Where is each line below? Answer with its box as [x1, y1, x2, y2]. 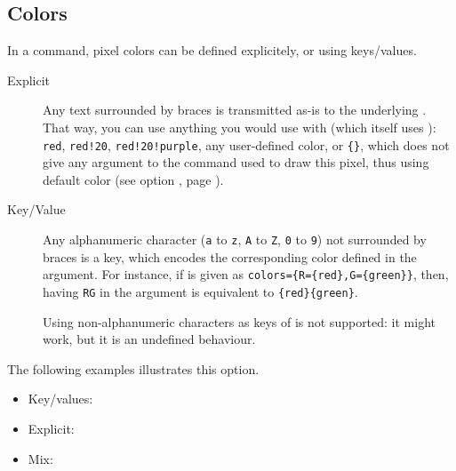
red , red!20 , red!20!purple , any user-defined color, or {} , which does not [43, 135, 450, 154]
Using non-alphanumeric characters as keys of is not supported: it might [43, 312, 436, 331]
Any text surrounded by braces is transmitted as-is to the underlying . [43, 100, 427, 119]
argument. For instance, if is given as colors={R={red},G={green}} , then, [43, 265, 449, 283]
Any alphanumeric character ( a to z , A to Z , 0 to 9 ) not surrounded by [43, 230, 427, 249]
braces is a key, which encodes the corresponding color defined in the [43, 247, 417, 266]
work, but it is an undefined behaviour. [43, 330, 256, 348]
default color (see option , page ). [43, 170, 224, 188]
